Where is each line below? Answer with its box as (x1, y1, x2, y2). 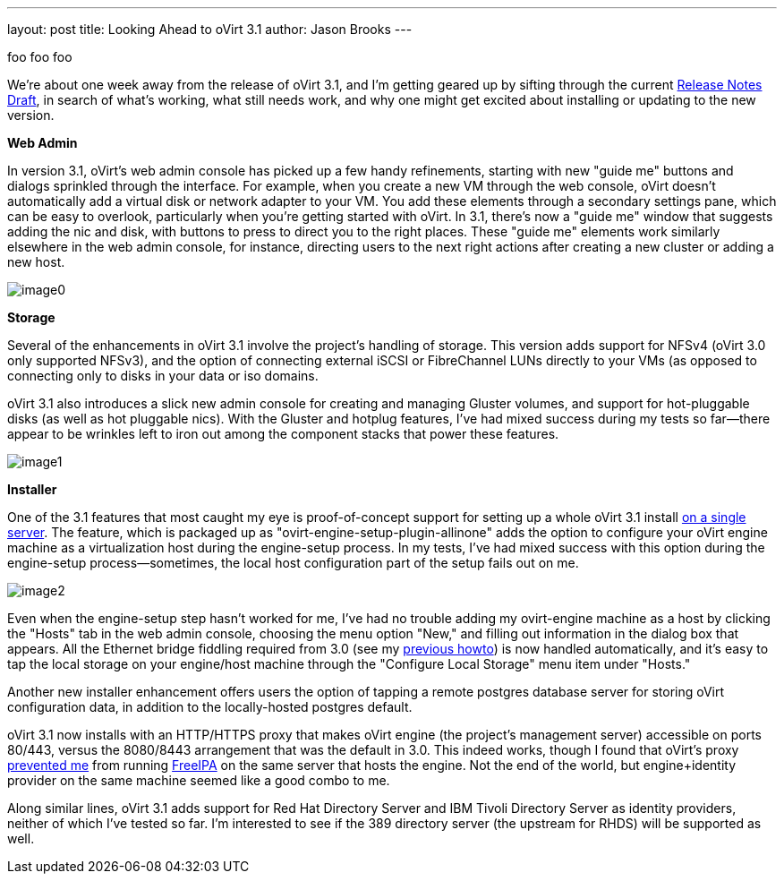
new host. (7, 254, 65, 269)
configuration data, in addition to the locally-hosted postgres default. (7, 699, 413, 714)
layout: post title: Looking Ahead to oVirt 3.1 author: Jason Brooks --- (7, 21, 413, 37)
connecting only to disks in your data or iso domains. (7, 368, 319, 383)
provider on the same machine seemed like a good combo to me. (7, 773, 390, 788)
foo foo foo (7, 49, 72, 64)
